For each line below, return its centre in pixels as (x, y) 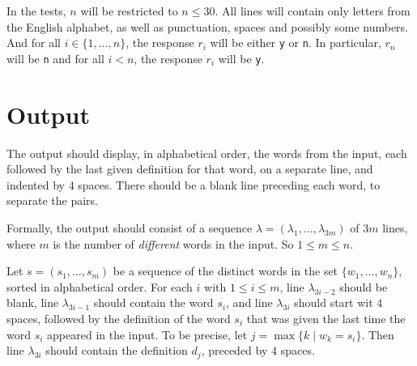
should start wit (334, 302)
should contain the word (153, 302)
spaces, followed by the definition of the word (119, 318)
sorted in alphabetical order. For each (100, 286)
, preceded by (234, 350)
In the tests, (36, 11)
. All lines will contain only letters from (313, 11)
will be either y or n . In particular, (296, 43)
